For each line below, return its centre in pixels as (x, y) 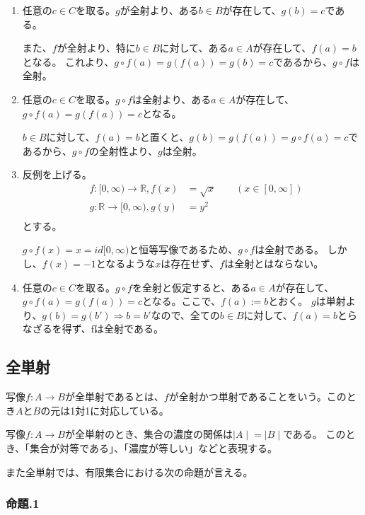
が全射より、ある (159, 10)
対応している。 (134, 410)
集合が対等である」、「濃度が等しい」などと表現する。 (153, 448)
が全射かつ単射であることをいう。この (257, 397)
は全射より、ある (172, 99)
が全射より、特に (96, 48)
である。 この (314, 434)
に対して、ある (194, 48)
